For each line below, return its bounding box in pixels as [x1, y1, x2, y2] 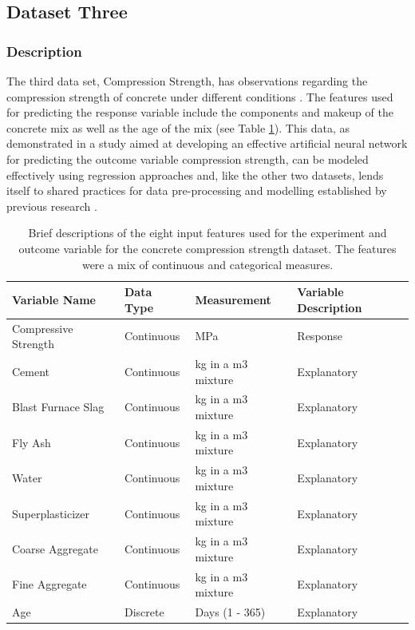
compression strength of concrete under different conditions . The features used [6, 88, 393, 105]
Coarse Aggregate [12, 540, 98, 557]
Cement [12, 363, 50, 379]
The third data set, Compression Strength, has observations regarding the [6, 73, 368, 89]
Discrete [124, 604, 164, 620]
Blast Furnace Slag [12, 398, 105, 415]
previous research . [6, 197, 97, 214]
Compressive [12, 319, 73, 336]
